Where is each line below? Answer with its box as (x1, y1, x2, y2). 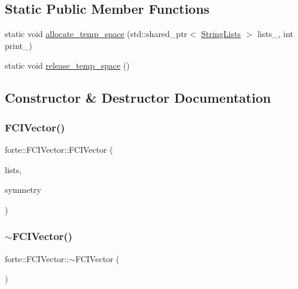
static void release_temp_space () (5, 59, 130, 72)
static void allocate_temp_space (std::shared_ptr (5, 27, 188, 40)
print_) (5, 39, 32, 51)
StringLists (201, 27, 241, 40)
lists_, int (257, 27, 293, 40)
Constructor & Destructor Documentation (5, 88, 271, 107)
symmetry (5, 183, 41, 196)
